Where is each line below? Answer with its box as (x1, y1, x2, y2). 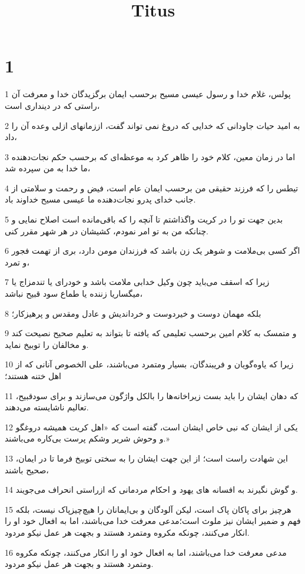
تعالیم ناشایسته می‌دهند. (5, 401, 89, 413)
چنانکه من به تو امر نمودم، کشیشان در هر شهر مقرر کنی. (5, 224, 208, 237)
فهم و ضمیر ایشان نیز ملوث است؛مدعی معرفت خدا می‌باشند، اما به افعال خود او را (5, 515, 301, 527)
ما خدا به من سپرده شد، (5, 162, 91, 174)
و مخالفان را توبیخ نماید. (5, 338, 89, 350)
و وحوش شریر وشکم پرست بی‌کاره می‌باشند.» (5, 432, 170, 444)
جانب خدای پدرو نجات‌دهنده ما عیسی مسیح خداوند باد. (5, 193, 196, 205)
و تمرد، (5, 256, 29, 268)
